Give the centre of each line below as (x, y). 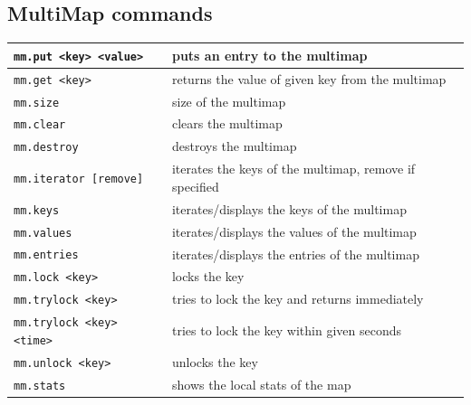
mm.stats (40, 386)
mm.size (37, 103)
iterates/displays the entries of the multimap (295, 254)
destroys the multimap (234, 146)
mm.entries (46, 255)
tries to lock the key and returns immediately (298, 299)
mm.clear (40, 125)
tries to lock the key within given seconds (286, 330)
